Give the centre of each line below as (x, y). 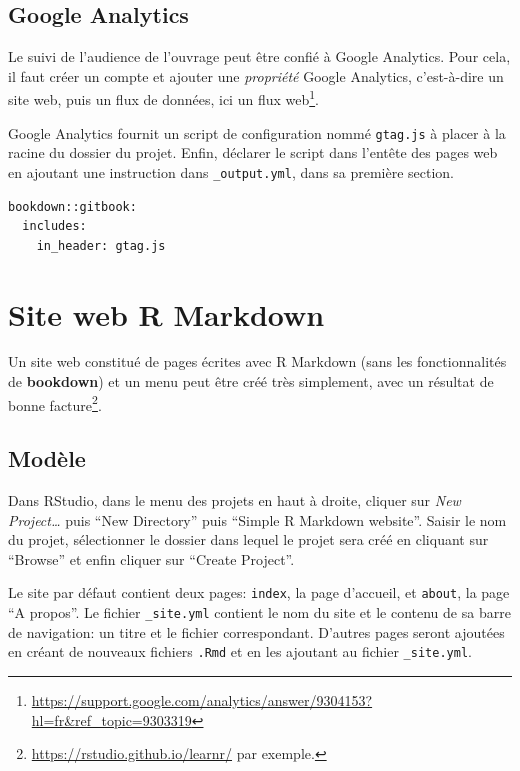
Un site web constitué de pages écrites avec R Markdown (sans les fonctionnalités (257, 361)
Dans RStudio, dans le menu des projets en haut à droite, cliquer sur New (234, 500)
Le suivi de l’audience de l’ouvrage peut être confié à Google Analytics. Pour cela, (259, 56)
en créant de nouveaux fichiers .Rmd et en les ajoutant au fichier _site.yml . (240, 651)
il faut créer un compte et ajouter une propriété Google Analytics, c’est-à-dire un (256, 75)
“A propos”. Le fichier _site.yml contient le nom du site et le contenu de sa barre (259, 612)
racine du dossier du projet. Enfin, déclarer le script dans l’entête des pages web (253, 152)
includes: (54, 226)
